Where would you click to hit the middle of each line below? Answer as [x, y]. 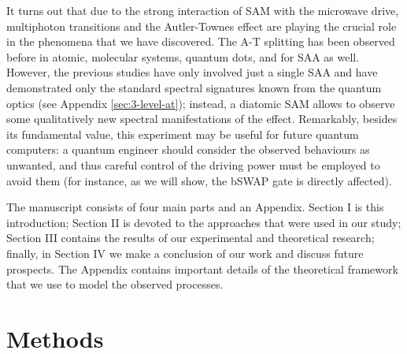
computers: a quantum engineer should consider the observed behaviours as [188, 149]
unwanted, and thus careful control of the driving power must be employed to [193, 164]
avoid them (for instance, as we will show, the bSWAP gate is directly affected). [199, 180]
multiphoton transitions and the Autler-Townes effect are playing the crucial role [202, 26]
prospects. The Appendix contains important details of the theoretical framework [202, 268]
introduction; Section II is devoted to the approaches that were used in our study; [204, 222]
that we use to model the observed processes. [115, 284]
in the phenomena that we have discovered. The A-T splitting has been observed [201, 41]
